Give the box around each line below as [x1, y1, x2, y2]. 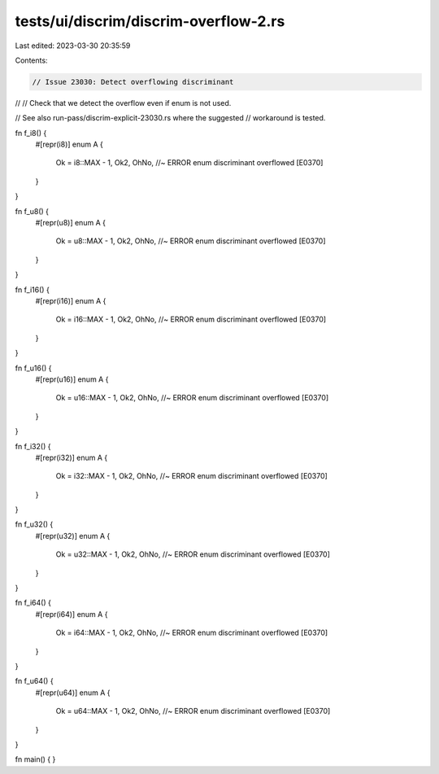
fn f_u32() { [15, 519, 54, 529]
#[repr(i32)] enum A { [35, 453, 108, 462]
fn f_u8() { [15, 206, 49, 216]
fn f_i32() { [15, 441, 51, 451]
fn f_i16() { [15, 285, 50, 295]
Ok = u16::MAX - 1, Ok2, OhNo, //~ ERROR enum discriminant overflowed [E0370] [55, 393, 329, 403]
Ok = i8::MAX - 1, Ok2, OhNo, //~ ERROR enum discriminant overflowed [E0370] [55, 158, 324, 168]
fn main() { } [15, 754, 56, 764]
